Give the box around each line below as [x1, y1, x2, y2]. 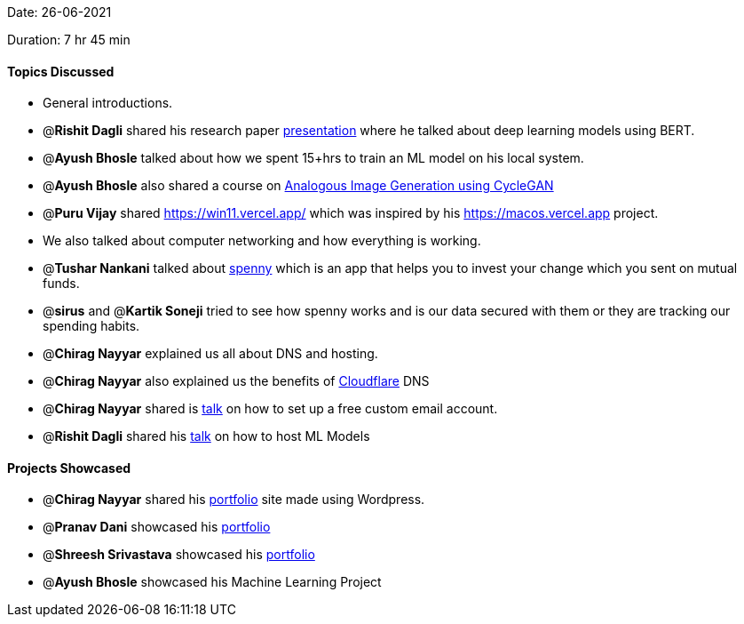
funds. [43, 276, 80, 292]
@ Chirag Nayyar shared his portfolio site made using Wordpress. [43, 492, 425, 508]
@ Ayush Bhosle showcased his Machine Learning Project [43, 574, 382, 590]
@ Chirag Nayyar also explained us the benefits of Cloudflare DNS [43, 373, 430, 389]
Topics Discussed [7, 63, 115, 79]
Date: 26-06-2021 [7, 4, 112, 20]
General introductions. [43, 95, 173, 111]
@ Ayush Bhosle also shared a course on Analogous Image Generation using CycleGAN [43, 178, 554, 194]
